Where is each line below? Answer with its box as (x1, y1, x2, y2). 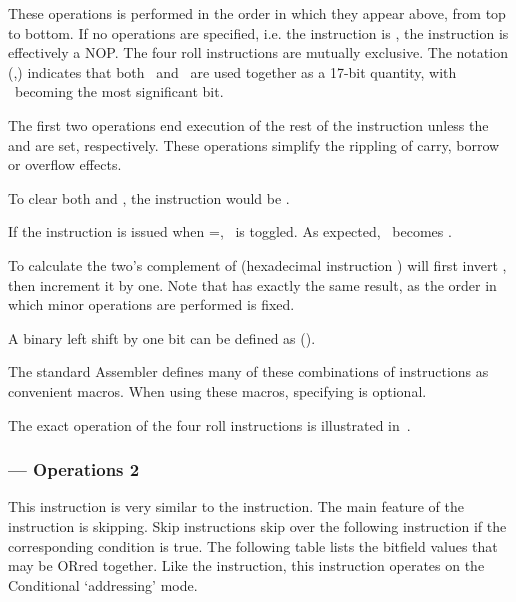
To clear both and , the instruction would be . (8, 187, 290, 208)
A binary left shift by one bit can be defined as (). (8, 327, 316, 348)
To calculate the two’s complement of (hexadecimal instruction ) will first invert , (8, 254, 507, 275)
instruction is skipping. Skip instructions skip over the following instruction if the (8, 515, 507, 536)
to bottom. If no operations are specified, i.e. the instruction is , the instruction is (8, 22, 509, 43)
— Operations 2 (8, 457, 140, 482)
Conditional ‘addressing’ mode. (8, 574, 198, 595)
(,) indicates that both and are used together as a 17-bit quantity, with (8, 61, 457, 82)
